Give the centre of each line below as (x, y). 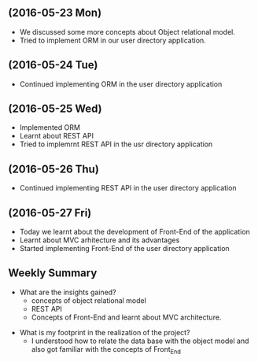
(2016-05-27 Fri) (50, 213)
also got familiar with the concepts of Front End (106, 350)
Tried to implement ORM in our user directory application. (112, 40)
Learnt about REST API (57, 136)
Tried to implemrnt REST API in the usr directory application (116, 144)
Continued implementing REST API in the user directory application (128, 188)
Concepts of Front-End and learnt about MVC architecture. (126, 317)
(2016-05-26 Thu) (54, 169)
